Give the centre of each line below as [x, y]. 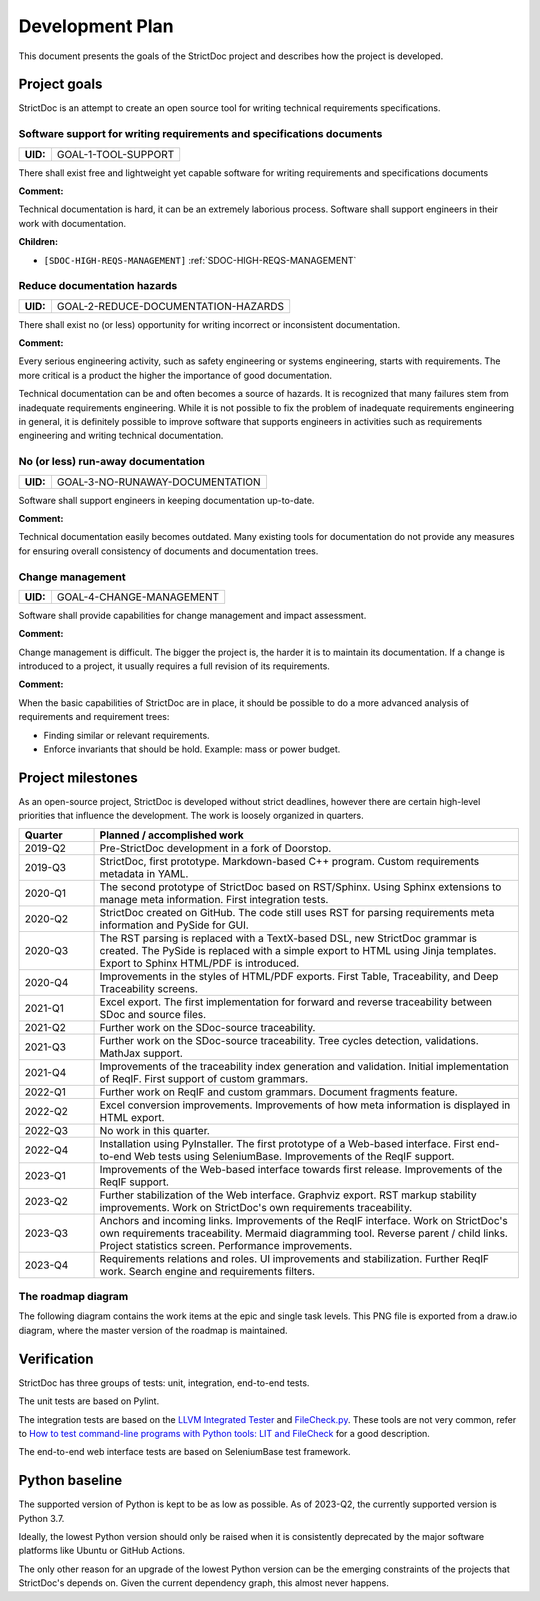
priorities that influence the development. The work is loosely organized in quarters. [191, 816]
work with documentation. [72, 223]
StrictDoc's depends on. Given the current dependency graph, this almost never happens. [204, 1583]
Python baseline [70, 1480]
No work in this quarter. [154, 1130]
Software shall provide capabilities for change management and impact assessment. [192, 615]
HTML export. [132, 1117]
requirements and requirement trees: [94, 717]
